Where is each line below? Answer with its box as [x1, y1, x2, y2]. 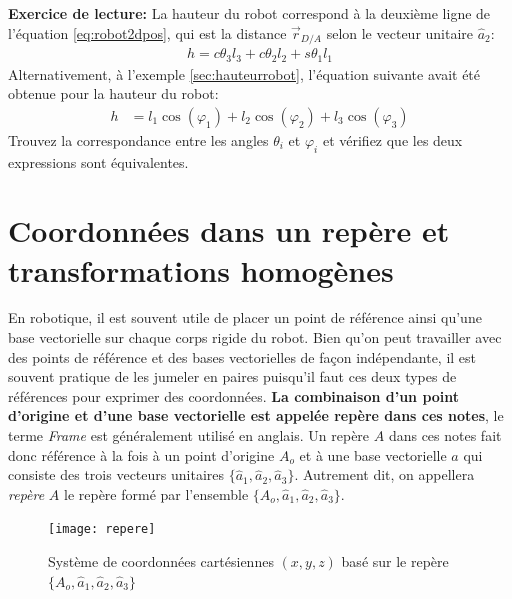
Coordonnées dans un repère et [8, 210, 450, 251]
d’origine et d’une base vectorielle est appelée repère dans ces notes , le [8, 405, 504, 426]
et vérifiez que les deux [322, 129, 463, 150]
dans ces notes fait [388, 425, 502, 446]
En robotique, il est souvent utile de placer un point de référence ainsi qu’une [8, 307, 482, 328]
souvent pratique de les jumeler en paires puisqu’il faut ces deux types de [8, 366, 457, 387]
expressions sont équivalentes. [8, 151, 189, 172]
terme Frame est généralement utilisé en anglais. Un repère [8, 425, 370, 446]
